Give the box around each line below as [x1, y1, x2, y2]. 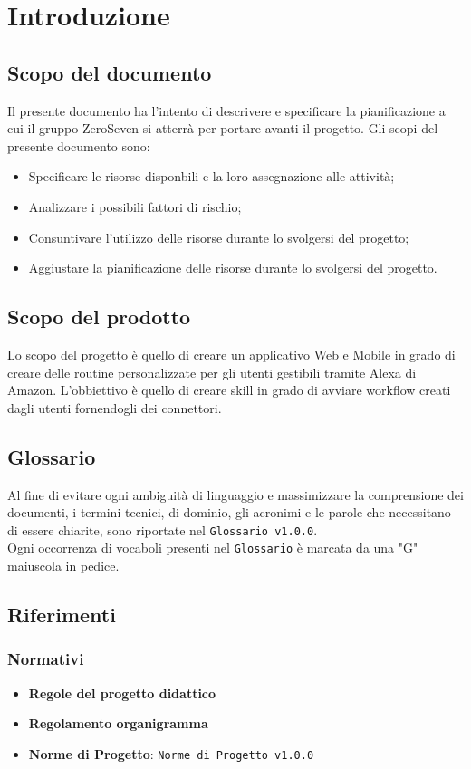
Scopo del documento [7, 58, 212, 86]
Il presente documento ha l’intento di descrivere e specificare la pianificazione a [7, 101, 446, 120]
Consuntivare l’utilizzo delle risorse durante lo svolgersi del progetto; [28, 227, 409, 246]
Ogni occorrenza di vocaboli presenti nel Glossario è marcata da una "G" [7, 538, 418, 557]
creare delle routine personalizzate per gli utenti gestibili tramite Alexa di [7, 362, 417, 381]
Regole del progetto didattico [28, 683, 216, 702]
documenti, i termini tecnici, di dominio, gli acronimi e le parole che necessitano [7, 503, 451, 522]
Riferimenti [7, 601, 116, 628]
